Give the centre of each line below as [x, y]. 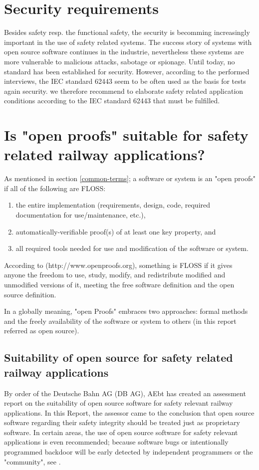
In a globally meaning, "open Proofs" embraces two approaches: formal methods [126, 311]
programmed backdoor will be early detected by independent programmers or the [129, 452]
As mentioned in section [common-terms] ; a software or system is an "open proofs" [130, 178]
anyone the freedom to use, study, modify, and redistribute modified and [115, 275]
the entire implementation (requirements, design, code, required [113, 205]
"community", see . [32, 461]
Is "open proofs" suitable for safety [126, 135]
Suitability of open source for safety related [119, 357]
